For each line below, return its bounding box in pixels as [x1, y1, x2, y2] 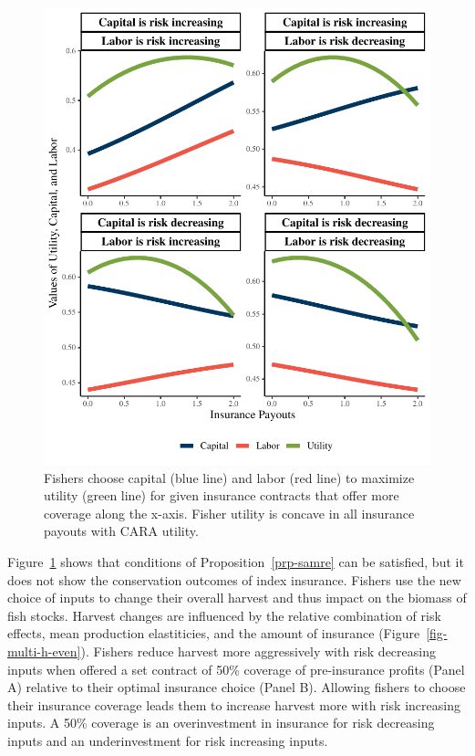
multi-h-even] [7, 642, 81, 661]
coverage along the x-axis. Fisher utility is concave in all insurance [44, 503, 415, 522]
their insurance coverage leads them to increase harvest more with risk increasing [7, 695, 460, 714]
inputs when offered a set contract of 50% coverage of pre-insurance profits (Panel [7, 659, 465, 678]
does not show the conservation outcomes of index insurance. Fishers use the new [7, 570, 461, 589]
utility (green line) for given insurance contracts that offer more [44, 486, 399, 505]
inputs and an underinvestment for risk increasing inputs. [7, 730, 328, 750]
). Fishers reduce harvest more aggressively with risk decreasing [80, 642, 436, 661]
